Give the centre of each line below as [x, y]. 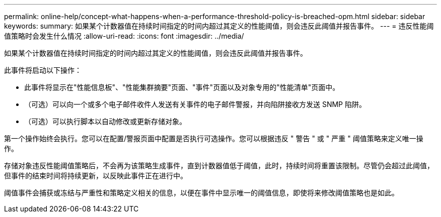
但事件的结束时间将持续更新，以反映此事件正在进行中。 [96, 176]
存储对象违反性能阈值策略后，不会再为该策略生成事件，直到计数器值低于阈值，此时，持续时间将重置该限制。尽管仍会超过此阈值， [219, 166]
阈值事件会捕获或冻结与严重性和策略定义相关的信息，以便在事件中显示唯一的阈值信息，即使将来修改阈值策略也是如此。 [201, 193]
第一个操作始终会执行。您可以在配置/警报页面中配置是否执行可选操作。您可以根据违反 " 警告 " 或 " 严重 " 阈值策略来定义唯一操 [214, 138]
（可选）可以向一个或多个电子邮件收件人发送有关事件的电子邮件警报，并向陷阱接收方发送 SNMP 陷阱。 [195, 104]
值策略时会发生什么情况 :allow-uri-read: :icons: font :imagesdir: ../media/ [124, 36]
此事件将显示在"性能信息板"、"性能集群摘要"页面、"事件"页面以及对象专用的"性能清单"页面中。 [182, 87]
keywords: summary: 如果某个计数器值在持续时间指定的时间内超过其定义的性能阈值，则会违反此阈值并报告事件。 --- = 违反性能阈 [219, 26]
